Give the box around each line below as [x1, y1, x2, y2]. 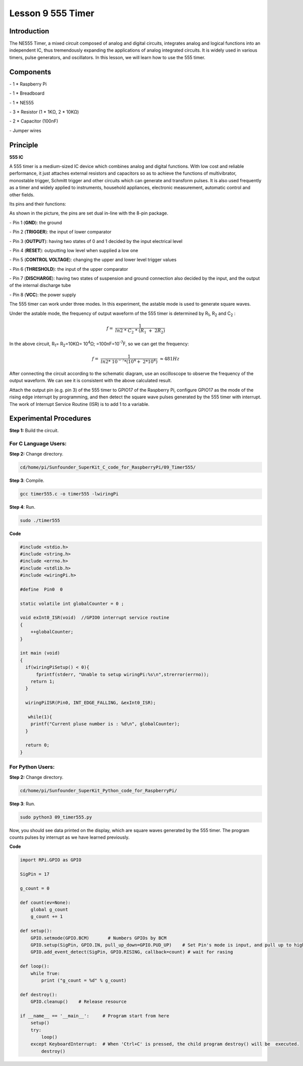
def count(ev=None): [20, 899, 71, 906]
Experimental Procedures [9, 414, 91, 423]
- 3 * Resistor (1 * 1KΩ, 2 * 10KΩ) [9, 109, 79, 115]
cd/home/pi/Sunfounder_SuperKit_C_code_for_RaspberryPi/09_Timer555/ [20, 464, 196, 470]
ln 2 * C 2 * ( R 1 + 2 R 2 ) [115, 327, 165, 335]
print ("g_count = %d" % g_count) [41, 977, 127, 983]
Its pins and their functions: [9, 200, 67, 207]
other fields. [9, 191, 35, 197]
